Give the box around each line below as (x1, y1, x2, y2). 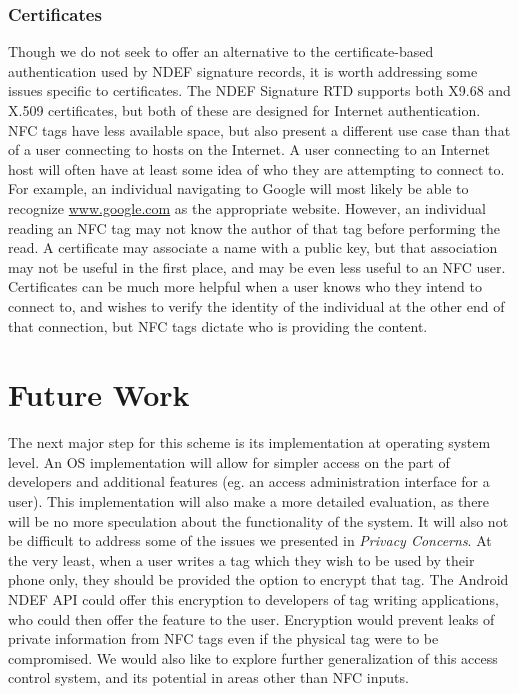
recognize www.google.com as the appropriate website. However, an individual (8, 197, 486, 218)
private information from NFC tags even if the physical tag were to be (8, 628, 439, 649)
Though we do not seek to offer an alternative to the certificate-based (8, 41, 434, 62)
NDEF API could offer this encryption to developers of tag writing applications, (8, 589, 499, 609)
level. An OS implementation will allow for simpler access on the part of (8, 451, 450, 472)
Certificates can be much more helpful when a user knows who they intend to (8, 276, 482, 297)
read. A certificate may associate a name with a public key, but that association (8, 237, 498, 258)
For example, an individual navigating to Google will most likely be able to (8, 178, 469, 199)
